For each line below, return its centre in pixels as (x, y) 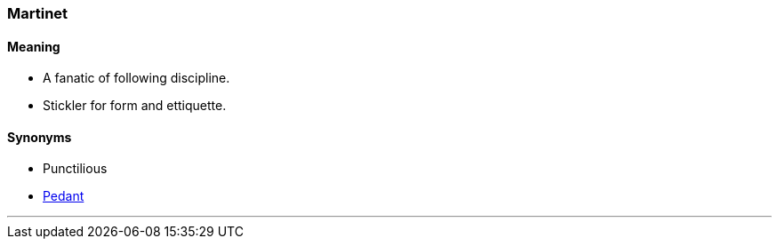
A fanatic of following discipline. (137, 78)
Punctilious (75, 169)
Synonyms (40, 137)
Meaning (34, 46)
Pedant (64, 196)
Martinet (38, 13)
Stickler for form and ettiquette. (135, 106)
